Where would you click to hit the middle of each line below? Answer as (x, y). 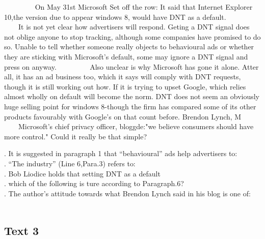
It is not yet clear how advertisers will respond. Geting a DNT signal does (134, 27)
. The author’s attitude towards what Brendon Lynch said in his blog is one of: (127, 193)
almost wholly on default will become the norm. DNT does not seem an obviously (132, 96)
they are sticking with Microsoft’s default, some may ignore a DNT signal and (126, 56)
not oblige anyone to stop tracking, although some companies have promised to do (132, 36)
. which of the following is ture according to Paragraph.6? (94, 183)
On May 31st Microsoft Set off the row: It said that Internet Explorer (144, 7)
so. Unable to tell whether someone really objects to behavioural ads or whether (129, 47)
